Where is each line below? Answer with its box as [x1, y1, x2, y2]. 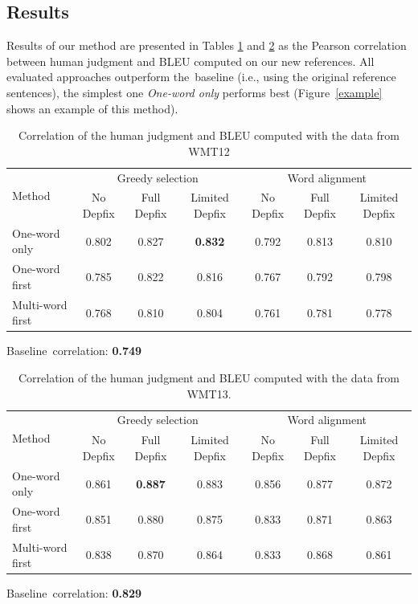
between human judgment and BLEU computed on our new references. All [6, 52, 375, 69]
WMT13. [186, 385, 232, 402]
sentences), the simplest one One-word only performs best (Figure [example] [6, 84, 383, 100]
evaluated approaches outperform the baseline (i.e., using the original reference [6, 68, 396, 85]
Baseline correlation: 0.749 [6, 342, 142, 359]
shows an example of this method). [6, 100, 178, 116]
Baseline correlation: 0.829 [6, 585, 142, 602]
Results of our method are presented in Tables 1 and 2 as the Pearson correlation [6, 37, 407, 54]
